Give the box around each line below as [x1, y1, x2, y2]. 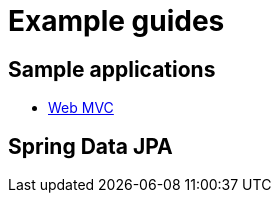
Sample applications [8, 56, 216, 82]
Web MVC [48, 99, 114, 117]
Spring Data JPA [8, 133, 173, 159]
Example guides [8, 4, 225, 38]
